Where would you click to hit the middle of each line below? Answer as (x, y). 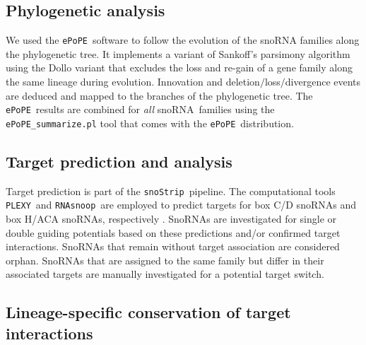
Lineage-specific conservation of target (148, 312)
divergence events (323, 82)
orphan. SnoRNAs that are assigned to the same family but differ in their (165, 260)
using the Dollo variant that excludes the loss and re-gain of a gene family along (179, 68)
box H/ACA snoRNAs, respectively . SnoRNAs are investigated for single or (171, 219)
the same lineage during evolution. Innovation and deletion (133, 82)
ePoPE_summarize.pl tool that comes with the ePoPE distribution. (150, 123)
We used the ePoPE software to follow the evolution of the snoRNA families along (183, 40)
